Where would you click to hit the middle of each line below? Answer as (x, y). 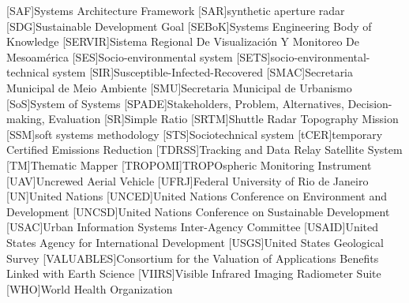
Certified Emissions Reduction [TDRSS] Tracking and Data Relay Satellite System (204, 150)
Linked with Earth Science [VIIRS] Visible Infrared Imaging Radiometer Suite (194, 273)
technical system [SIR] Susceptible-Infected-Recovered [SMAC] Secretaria (180, 72)
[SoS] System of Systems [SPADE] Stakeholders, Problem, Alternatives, (175, 103)
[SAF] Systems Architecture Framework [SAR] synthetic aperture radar (176, 10)
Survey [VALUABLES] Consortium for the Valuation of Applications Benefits (193, 258)
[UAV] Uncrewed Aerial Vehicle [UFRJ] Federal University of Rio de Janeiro (188, 180)
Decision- (370, 103)
